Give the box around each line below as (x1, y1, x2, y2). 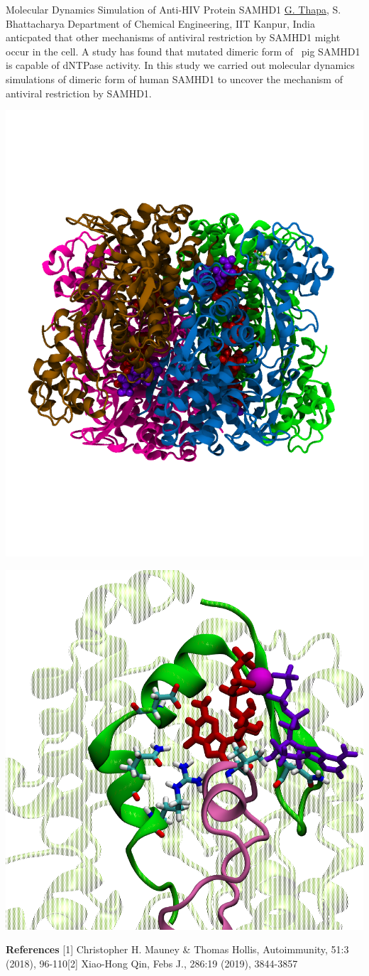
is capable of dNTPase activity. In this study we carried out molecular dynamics (6, 58, 355, 73)
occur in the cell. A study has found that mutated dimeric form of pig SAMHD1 (6, 43, 360, 58)
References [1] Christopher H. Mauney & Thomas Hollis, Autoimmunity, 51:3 (6, 942, 349, 957)
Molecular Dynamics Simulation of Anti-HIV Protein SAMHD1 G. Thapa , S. (6, 2, 341, 16)
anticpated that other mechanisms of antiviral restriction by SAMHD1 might (6, 30, 341, 45)
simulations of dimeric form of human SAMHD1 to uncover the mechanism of (6, 71, 343, 86)
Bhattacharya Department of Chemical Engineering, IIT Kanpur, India (6, 16, 315, 31)
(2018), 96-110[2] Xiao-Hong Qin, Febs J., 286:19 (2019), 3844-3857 (6, 955, 298, 970)
